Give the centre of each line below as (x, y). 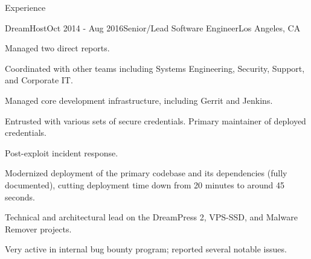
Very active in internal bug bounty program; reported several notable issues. (146, 249)
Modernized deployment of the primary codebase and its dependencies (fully (146, 173)
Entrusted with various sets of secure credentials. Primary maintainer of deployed (155, 120)
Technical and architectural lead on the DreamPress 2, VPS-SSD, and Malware (151, 217)
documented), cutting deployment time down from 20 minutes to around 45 (145, 184)
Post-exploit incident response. (62, 152)
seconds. (20, 197)
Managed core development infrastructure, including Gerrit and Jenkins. (139, 100)
